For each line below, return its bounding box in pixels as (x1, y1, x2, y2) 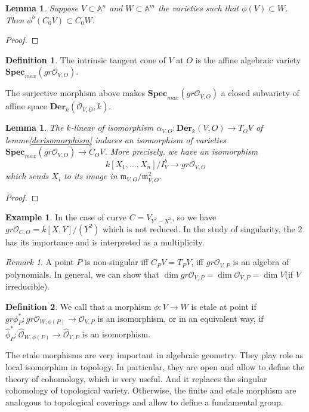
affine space (5, 100, 48, 112)
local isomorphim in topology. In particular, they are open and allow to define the (5, 360, 305, 373)
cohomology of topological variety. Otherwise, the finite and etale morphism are (5, 384, 296, 396)
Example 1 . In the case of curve (5, 211, 126, 223)
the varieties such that (158, 2, 239, 14)
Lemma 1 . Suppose (5, 2, 79, 14)
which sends (5, 170, 49, 182)
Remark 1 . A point (5, 256, 74, 268)
